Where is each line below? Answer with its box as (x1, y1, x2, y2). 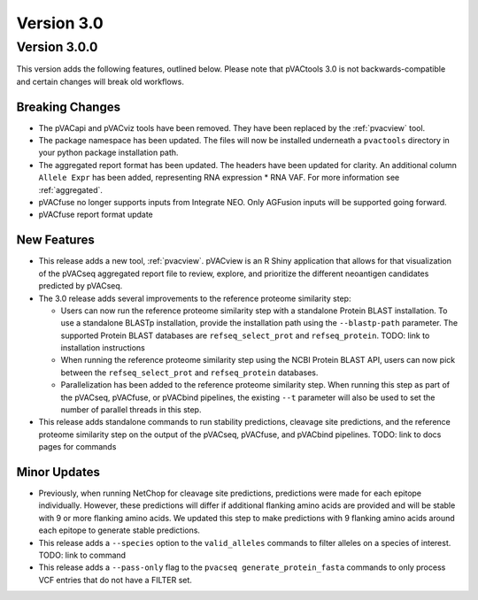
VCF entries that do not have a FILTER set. (38, 574, 192, 585)
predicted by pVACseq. (38, 281, 123, 291)
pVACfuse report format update (38, 209, 154, 220)
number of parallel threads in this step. (60, 404, 202, 415)
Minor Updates (16, 465, 101, 480)
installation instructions (60, 342, 145, 353)
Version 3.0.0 (16, 39, 98, 55)
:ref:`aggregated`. (38, 184, 104, 195)
